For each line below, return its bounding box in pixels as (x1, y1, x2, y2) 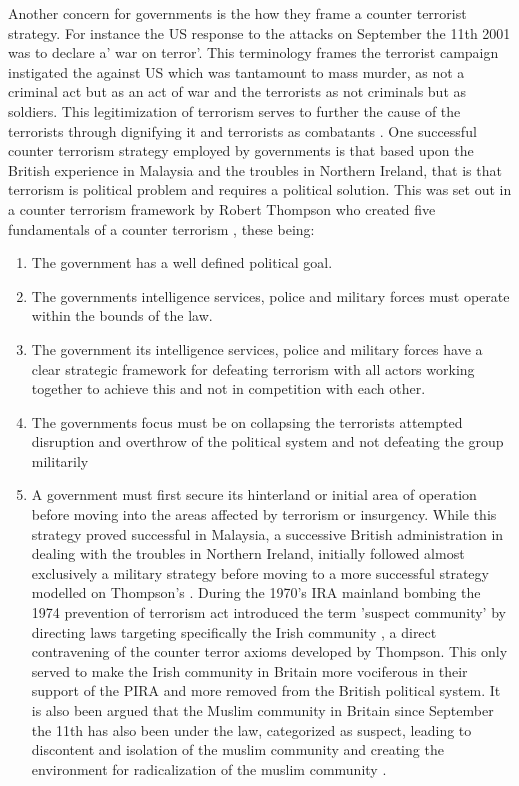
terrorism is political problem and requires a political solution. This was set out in (8, 179, 512, 200)
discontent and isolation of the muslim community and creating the (31, 739, 444, 760)
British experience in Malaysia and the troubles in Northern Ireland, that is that (8, 159, 502, 180)
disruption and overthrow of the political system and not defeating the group (31, 431, 504, 452)
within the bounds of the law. (31, 305, 213, 326)
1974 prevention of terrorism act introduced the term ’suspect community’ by (31, 602, 506, 623)
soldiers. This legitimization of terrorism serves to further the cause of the (8, 100, 461, 121)
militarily (31, 450, 89, 471)
